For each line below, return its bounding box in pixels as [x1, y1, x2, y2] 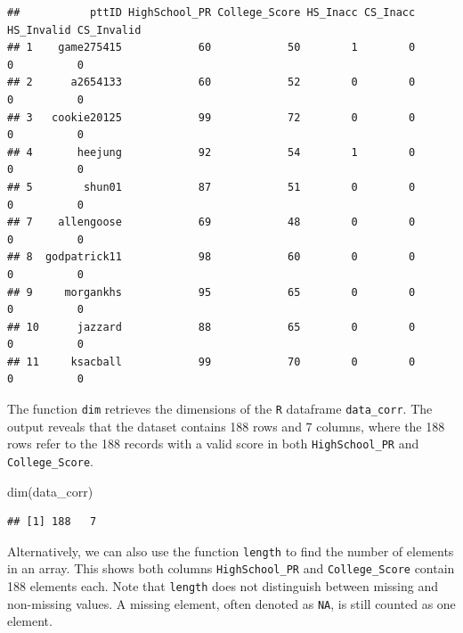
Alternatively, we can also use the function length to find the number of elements [7, 541, 454, 560]
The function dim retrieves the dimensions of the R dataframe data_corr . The [7, 399, 433, 418]
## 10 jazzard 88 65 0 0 [7, 320, 416, 333]
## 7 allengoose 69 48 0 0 [7, 216, 416, 229]
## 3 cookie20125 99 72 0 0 [7, 111, 416, 124]
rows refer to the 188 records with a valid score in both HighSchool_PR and [7, 434, 419, 453]
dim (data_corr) [7, 481, 93, 500]
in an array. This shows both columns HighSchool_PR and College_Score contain [7, 559, 455, 578]
